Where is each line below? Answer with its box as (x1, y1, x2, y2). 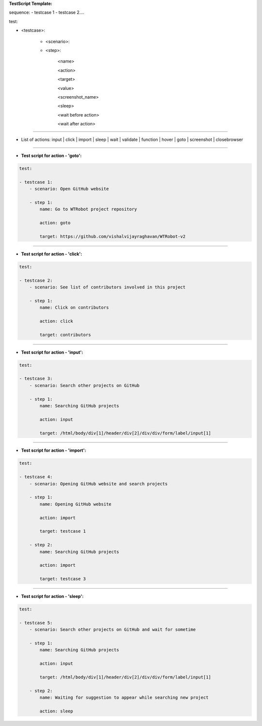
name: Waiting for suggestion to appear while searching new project (39, 695, 209, 700)
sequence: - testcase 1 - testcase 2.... (9, 10, 84, 16)
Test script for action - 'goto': (21, 152, 82, 158)
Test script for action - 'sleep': (21, 593, 84, 599)
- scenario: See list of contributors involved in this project (29, 284, 186, 290)
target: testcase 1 (39, 528, 86, 534)
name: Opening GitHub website (39, 501, 112, 507)
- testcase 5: (19, 620, 53, 625)
